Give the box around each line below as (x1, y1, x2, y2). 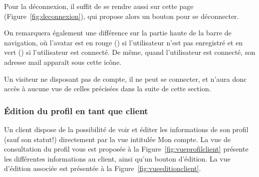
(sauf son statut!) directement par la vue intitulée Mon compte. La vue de (4, 134, 231, 144)
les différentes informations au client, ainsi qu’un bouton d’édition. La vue (4, 153, 231, 164)
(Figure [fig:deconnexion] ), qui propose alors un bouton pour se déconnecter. (4, 10, 239, 21)
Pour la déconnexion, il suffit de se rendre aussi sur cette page (4, 1, 194, 11)
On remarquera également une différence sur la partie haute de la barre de (4, 27, 232, 38)
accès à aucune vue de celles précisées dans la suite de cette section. (4, 83, 211, 94)
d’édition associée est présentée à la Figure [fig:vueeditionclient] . (4, 163, 201, 174)
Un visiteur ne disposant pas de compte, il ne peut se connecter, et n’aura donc (4, 73, 247, 84)
